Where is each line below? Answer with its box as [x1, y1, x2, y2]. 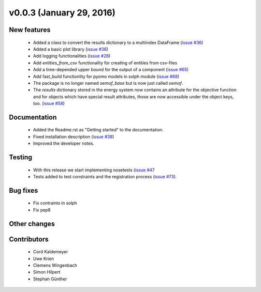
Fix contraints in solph [33, 200, 77, 206]
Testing [9, 153, 32, 162]
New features [9, 26, 51, 34]
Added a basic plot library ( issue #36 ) [33, 46, 109, 52]
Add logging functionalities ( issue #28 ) [33, 53, 111, 59]
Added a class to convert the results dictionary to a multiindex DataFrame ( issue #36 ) [33, 39, 203, 46]
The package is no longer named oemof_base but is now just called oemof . [33, 80, 183, 86]
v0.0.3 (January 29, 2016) [9, 7, 116, 18]
